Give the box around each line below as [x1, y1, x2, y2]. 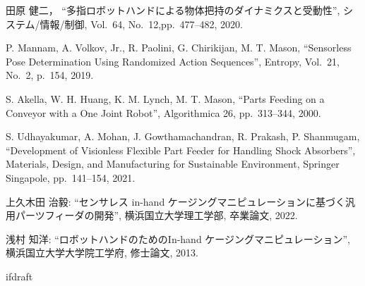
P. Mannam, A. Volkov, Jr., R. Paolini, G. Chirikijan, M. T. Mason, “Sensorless [6, 40, 352, 55]
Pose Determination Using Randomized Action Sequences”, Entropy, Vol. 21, [6, 54, 340, 68]
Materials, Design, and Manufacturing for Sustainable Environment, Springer [6, 156, 340, 171]
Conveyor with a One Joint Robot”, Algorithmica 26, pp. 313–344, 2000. [6, 105, 321, 120]
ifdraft [6, 268, 33, 283]
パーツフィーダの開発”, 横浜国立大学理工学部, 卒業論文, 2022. [15, 208, 298, 223]
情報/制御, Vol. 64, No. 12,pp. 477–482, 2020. [40, 16, 243, 31]
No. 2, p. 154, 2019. [6, 68, 94, 82]
